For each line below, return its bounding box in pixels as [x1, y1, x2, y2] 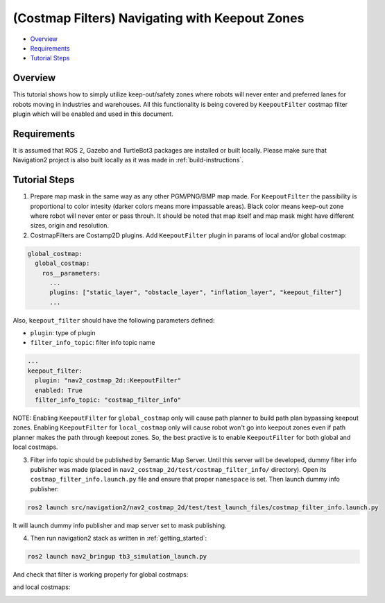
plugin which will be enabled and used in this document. [12, 110, 173, 118]
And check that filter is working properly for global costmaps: [12, 570, 189, 579]
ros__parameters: [42, 269, 101, 277]
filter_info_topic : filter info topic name [30, 339, 155, 347]
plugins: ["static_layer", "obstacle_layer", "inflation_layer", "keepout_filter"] [49, 289, 343, 296]
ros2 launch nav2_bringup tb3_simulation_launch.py [27, 552, 207, 561]
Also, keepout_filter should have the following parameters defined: [12, 316, 215, 324]
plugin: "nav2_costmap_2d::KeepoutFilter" [35, 377, 182, 384]
